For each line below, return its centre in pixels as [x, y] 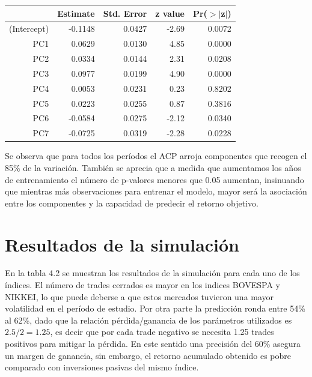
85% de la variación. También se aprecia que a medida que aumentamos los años [153, 167]
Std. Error [125, 13]
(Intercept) [29, 29]
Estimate [76, 13]
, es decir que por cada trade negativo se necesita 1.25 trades [162, 332]
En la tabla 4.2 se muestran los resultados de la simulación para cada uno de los [152, 273]
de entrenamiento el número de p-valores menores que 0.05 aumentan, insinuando [154, 179]
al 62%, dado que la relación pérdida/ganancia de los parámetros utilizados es [148, 320]
